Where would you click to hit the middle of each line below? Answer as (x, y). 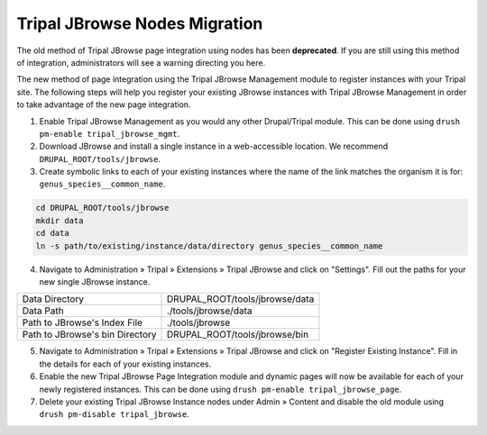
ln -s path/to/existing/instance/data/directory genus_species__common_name (209, 246)
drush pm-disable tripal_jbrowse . (114, 414)
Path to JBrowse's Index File (83, 322)
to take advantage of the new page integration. (104, 104)
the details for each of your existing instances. (125, 364)
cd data (52, 233)
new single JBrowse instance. (95, 281)
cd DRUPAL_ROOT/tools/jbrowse (102, 208)
